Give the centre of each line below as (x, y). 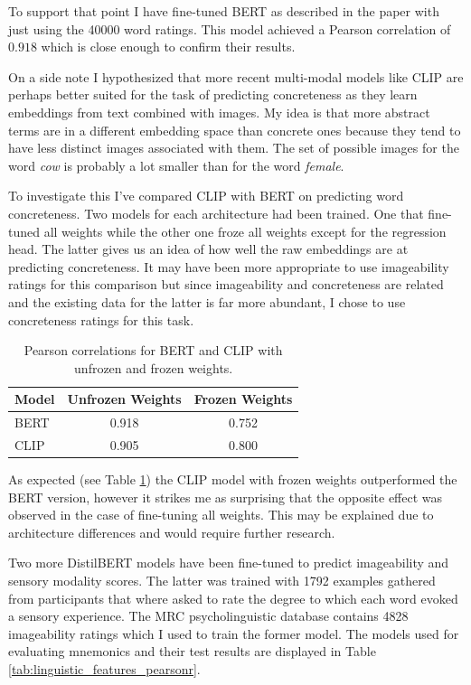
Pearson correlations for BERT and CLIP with (153, 350)
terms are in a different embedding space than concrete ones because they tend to (235, 130)
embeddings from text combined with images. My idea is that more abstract (219, 112)
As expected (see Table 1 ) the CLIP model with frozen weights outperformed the (233, 479)
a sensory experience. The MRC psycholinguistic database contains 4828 (208, 616)
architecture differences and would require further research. (172, 532)
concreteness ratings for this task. (101, 319)
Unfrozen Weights (124, 399)
